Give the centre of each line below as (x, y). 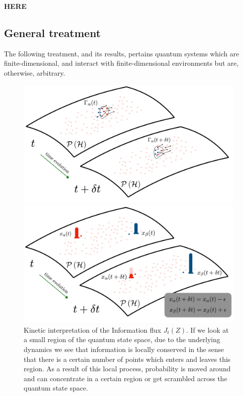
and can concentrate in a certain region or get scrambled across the (125, 378)
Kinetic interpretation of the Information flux (93, 330)
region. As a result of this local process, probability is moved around (127, 369)
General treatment (52, 32)
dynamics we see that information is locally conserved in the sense (124, 349)
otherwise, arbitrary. (35, 72)
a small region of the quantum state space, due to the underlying (122, 339)
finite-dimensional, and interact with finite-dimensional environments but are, (121, 63)
